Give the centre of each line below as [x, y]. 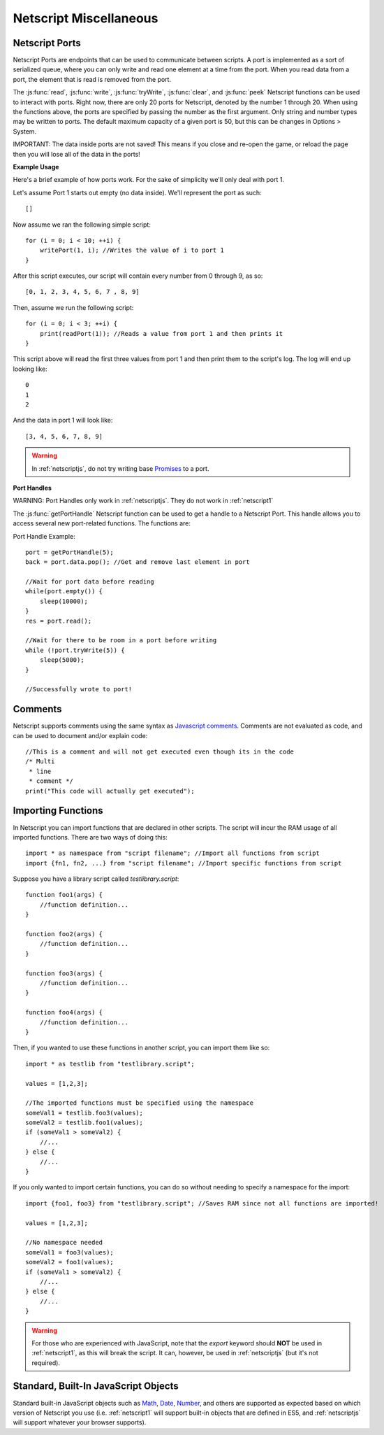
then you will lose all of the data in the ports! [77, 154]
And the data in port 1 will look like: [63, 420]
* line [40, 771]
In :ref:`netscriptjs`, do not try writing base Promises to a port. [120, 468]
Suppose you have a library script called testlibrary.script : [96, 879]
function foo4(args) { [64, 1012]
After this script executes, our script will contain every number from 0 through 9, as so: [138, 276]
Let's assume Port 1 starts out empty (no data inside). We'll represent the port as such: [137, 192]
